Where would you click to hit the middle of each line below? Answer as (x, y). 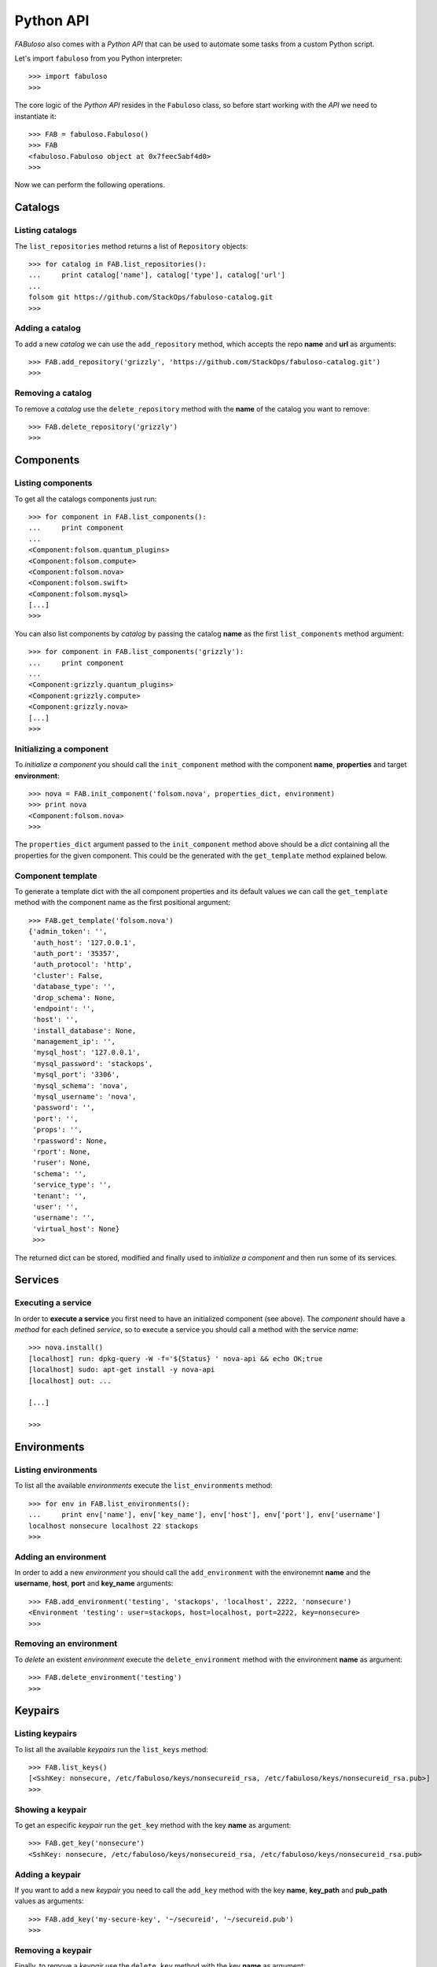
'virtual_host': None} (76, 1229)
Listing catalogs (46, 231)
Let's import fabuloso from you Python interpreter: (99, 58)
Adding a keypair (48, 1874)
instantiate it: (35, 116)
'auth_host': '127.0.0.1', (84, 943)
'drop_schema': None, (74, 998)
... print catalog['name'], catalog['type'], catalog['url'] (157, 275)
